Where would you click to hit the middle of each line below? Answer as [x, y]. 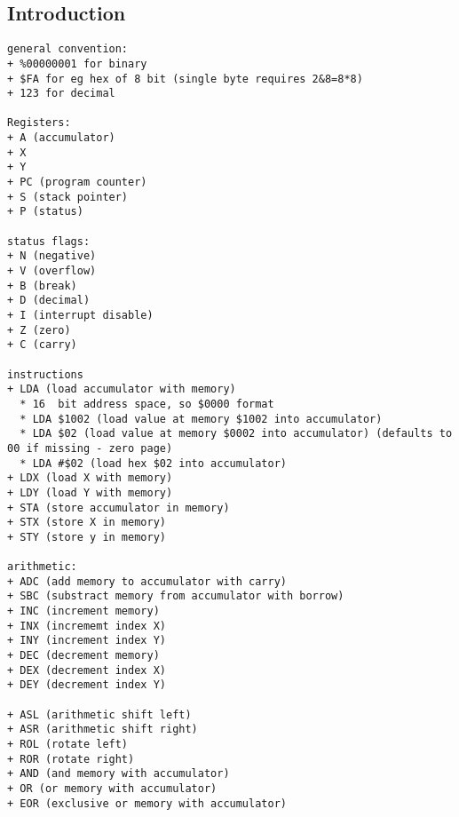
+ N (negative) [52, 256]
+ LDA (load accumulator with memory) [122, 389]
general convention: [68, 49]
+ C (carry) [42, 345]
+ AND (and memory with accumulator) [119, 774]
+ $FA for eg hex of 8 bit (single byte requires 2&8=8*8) [185, 79]
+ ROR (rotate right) [71, 759]
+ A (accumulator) [61, 138]
